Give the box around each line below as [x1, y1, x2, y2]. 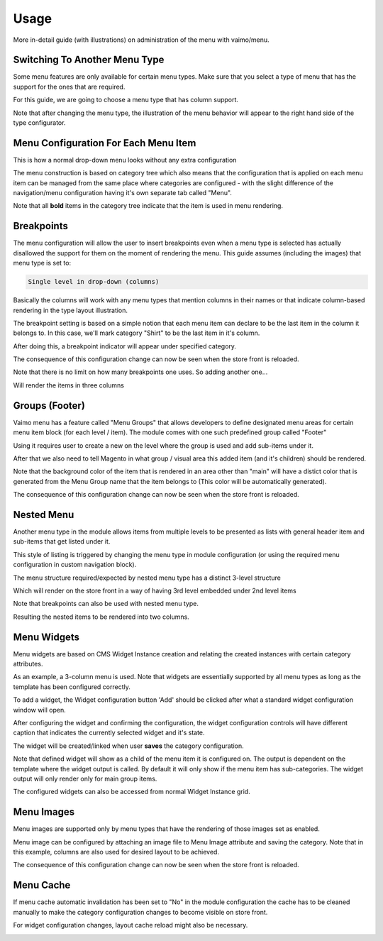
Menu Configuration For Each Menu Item [13, 137, 196, 149]
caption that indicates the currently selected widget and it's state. [13, 728, 205, 737]
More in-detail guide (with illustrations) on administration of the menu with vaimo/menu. [13, 35, 270, 44]
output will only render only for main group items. [13, 774, 157, 783]
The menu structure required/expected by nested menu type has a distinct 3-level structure [13, 573, 282, 582]
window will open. [13, 705, 67, 714]
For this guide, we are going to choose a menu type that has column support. [13, 96, 239, 104]
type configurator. [13, 119, 66, 127]
